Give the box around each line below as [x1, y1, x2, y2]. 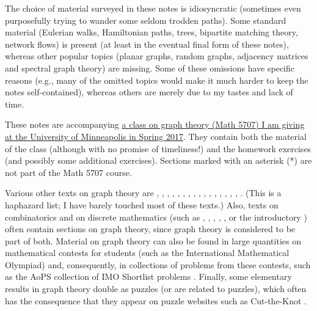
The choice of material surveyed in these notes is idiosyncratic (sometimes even [5, 2, 301, 14]
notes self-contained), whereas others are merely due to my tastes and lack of [5, 86, 293, 98]
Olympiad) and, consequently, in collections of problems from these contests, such [5, 258, 311, 271]
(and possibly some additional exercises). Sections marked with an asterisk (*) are [5, 154, 312, 167]
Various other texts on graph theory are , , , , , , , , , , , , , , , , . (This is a [5, 186, 282, 199]
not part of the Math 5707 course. [5, 166, 132, 178]
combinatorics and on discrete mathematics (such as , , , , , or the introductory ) [5, 210, 307, 223]
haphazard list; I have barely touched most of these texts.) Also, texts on [5, 198, 279, 211]
